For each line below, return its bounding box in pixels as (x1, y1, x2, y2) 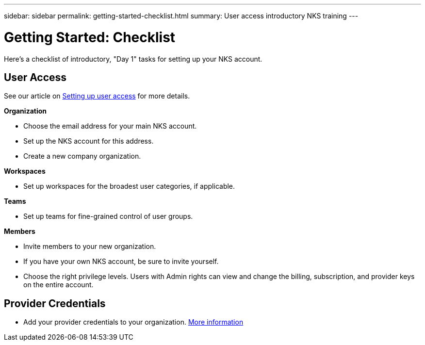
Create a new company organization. (23, 152, 141, 161)
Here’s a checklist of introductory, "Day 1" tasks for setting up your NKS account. (4, 54, 262, 63)
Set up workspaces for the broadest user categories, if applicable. (23, 182, 235, 191)
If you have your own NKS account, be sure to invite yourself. (23, 257, 219, 266)
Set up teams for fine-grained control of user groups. (23, 212, 193, 221)
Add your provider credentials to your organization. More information (23, 318, 244, 327)
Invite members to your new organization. (23, 242, 156, 251)
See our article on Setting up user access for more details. (4, 92, 190, 100)
